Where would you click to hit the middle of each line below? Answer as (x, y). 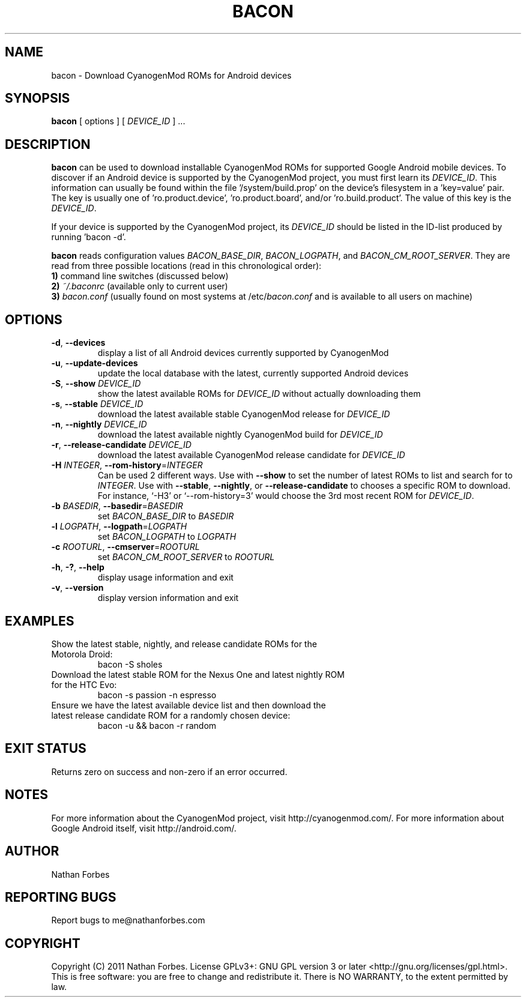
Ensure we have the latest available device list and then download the (189, 705)
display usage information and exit (165, 578)
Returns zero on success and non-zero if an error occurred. (169, 771)
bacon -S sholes (130, 664)
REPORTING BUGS (61, 897)
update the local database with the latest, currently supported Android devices (253, 373)
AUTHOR (32, 851)
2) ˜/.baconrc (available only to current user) (140, 286)
